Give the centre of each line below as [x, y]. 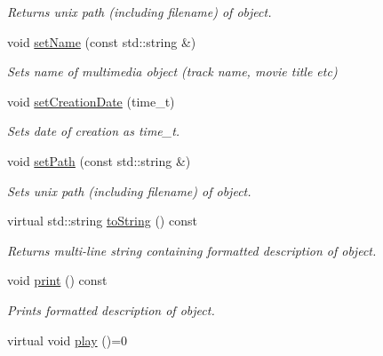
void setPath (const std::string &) [99, 160]
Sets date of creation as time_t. [94, 131]
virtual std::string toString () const [102, 221]
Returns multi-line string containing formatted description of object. [192, 250]
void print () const [57, 280]
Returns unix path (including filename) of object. [140, 12]
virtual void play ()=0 [68, 340]
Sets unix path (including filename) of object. [129, 190]
